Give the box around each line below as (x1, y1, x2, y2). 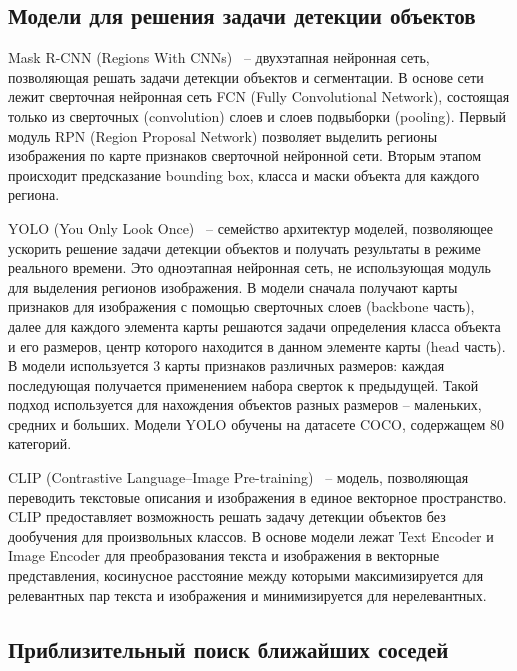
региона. (8, 184, 60, 205)
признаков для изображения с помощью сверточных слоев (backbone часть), (8, 296, 475, 317)
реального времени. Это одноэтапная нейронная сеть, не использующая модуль (8, 257, 491, 278)
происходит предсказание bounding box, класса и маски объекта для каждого (8, 164, 480, 185)
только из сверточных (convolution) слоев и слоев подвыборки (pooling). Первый (8, 105, 507, 126)
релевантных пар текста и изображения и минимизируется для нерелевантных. (8, 584, 487, 605)
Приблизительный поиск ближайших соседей (8, 633, 449, 664)
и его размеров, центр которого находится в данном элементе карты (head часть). (8, 335, 506, 356)
